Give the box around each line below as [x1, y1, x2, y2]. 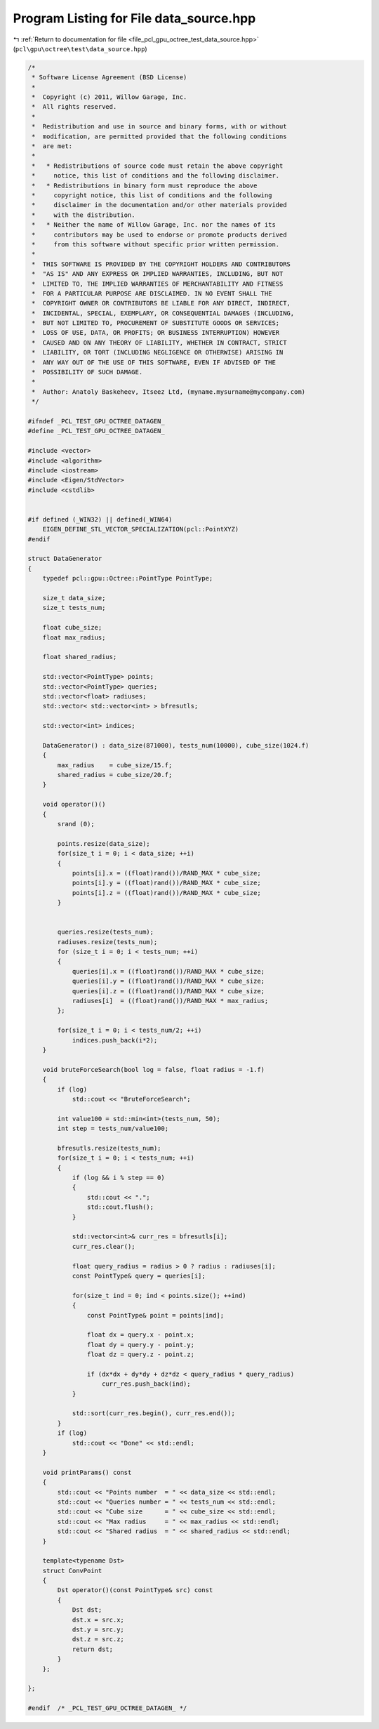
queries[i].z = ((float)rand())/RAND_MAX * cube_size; [72, 987, 265, 995]
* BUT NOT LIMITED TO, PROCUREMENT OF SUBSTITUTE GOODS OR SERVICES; [32, 319, 280, 327]
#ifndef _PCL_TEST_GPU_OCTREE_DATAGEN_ [27, 417, 165, 425]
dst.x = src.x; [72, 1615, 124, 1624]
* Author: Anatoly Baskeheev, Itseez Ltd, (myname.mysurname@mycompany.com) [32, 387, 305, 396]
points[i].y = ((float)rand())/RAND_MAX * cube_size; [72, 879, 261, 887]
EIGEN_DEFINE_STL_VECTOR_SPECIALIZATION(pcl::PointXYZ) [42, 525, 239, 534]
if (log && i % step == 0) [72, 1174, 165, 1182]
